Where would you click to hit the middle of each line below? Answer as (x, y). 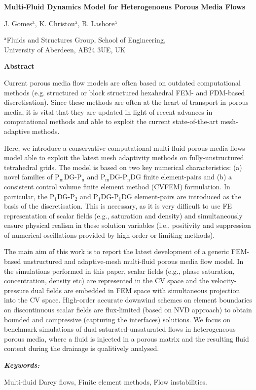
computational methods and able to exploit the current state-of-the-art (111, 121)
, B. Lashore (96, 23)
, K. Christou (55, 23)
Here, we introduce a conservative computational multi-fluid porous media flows (125, 148)
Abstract (19, 66)
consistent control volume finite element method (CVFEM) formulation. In (117, 186)
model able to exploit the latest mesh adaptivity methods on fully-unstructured (124, 157)
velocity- (224, 281)
